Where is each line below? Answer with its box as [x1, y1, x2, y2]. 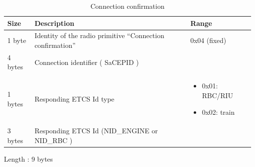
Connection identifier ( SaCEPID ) [34, 57, 139, 67]
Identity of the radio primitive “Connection [34, 30, 164, 41]
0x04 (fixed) [190, 35, 227, 45]
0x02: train [202, 106, 235, 117]
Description [34, 18, 75, 28]
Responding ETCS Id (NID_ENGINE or [34, 125, 158, 136]
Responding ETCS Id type [34, 93, 115, 104]
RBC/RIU [202, 90, 233, 100]
